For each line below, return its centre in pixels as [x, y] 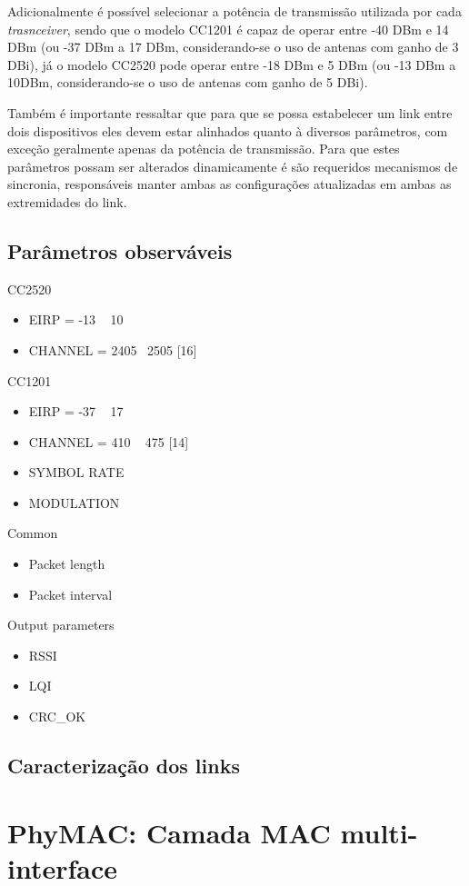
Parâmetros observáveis [120, 250]
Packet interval [70, 594]
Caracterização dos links [124, 766]
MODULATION [74, 502]
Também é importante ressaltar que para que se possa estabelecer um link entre [230, 112]
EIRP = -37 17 [76, 411]
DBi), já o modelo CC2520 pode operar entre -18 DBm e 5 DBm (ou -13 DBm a [232, 64]
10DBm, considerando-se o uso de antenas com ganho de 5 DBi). [188, 82]
